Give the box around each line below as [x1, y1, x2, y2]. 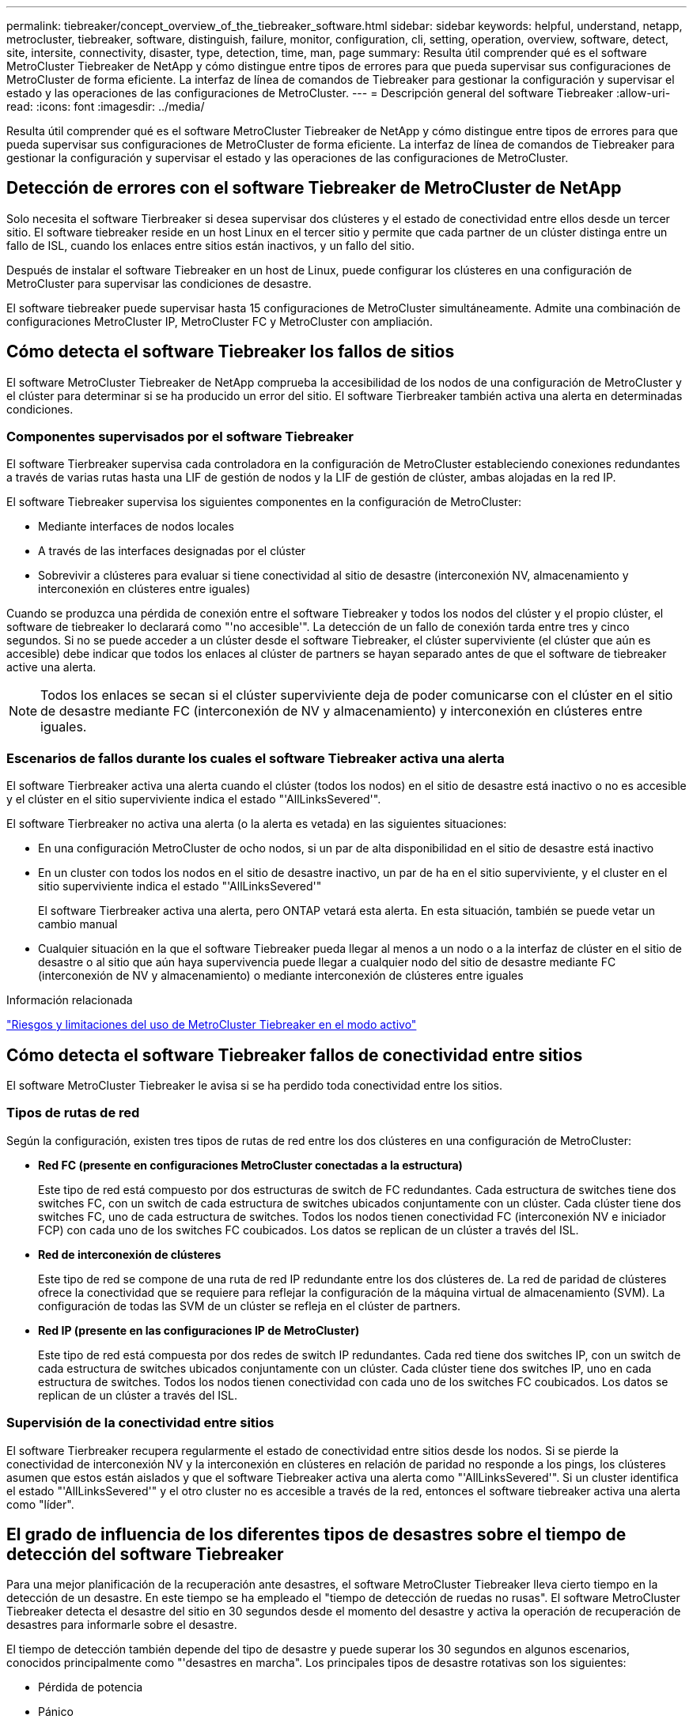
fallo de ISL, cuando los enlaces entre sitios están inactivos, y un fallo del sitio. [6, 238, 415, 252]
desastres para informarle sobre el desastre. [6, 1618, 237, 1632]
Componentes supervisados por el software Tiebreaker [6, 429, 354, 445]
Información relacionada [6, 993, 133, 1007]
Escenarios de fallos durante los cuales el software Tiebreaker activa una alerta [6, 750, 505, 766]
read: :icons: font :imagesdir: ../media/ [6, 100, 205, 113]
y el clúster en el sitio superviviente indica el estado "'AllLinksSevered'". [6, 792, 381, 807]
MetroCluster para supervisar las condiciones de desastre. [6, 276, 312, 290]
